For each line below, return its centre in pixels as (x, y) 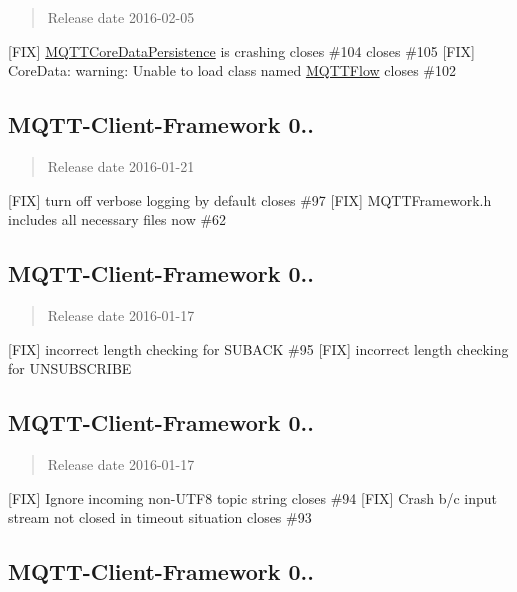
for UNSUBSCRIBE (70, 368)
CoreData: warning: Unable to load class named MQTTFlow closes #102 (232, 70)
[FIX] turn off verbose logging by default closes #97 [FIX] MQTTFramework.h (250, 199)
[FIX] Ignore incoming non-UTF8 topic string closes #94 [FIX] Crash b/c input (253, 497)
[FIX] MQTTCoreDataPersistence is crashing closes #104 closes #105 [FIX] (241, 50)
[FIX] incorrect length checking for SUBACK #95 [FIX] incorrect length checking (258, 348)
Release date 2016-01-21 (121, 165)
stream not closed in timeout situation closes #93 (160, 517)
